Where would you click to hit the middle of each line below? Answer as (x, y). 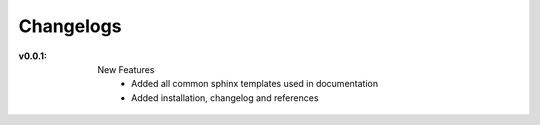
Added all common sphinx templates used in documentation (255, 84)
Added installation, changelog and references (225, 97)
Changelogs (70, 26)
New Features (126, 69)
